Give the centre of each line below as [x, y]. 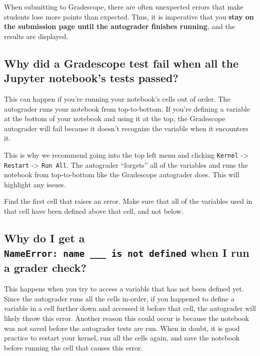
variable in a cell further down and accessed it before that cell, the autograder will [130, 308]
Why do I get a [44, 238]
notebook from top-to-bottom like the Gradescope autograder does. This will [122, 174]
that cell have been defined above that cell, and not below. [94, 211]
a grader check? [45, 268]
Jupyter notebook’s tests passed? [91, 78]
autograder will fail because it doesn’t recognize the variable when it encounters [126, 128]
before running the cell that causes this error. [73, 347]
